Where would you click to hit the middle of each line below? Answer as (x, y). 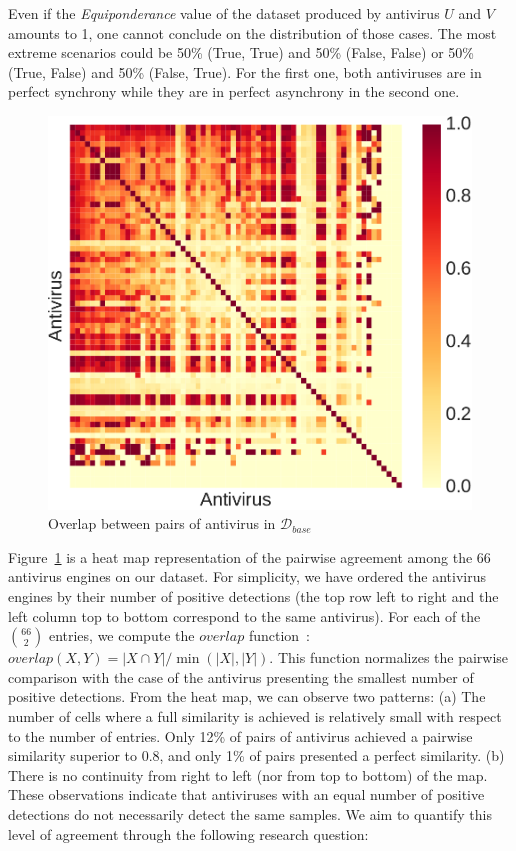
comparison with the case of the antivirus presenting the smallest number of (241, 676)
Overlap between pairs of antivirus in (162, 523)
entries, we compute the (121, 635)
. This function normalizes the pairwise (389, 657)
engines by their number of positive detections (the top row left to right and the (253, 596)
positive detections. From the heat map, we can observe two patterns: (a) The (247, 696)
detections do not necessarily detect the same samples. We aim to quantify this (250, 813)
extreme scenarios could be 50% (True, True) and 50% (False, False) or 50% (241, 52)
